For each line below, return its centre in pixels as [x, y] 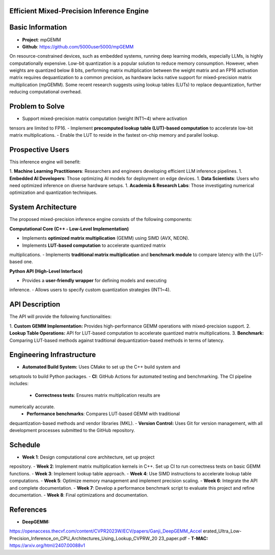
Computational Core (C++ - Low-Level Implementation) [69, 229]
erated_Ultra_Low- [222, 531]
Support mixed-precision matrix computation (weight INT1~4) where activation [105, 119]
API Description [35, 304]
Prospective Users [39, 150]
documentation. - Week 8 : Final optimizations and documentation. [79, 495]
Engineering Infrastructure [53, 355]
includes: [19, 384]
